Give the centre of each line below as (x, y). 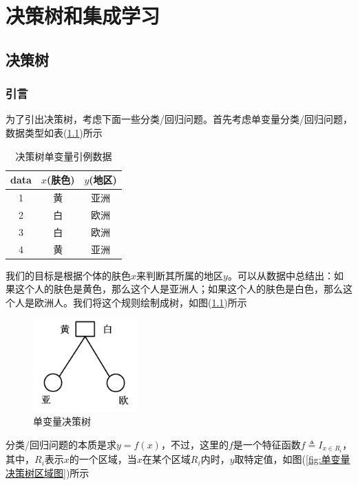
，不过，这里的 (194, 444)
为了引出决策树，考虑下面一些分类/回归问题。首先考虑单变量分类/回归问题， (179, 119)
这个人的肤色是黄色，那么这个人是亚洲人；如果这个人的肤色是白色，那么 (179, 289)
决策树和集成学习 (83, 16)
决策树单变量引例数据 (64, 156)
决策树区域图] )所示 (48, 472)
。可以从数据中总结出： (281, 275)
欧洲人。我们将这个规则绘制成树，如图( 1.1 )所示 (140, 302)
